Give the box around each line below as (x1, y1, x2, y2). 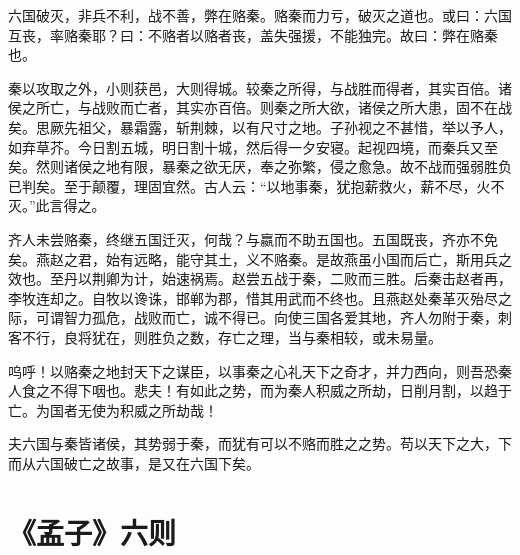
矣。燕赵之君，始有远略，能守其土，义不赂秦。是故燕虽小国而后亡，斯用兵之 (8, 248, 512, 269)
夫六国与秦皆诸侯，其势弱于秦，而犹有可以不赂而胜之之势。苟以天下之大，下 (8, 433, 512, 454)
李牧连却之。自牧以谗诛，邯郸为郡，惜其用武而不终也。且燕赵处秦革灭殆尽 (8, 287, 498, 308)
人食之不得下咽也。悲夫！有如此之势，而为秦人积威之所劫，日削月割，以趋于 (8, 380, 512, 401)
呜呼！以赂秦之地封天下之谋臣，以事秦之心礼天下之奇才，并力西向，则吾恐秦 (8, 360, 512, 381)
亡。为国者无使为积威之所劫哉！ (8, 399, 218, 420)
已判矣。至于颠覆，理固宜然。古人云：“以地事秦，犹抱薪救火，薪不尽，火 (8, 175, 491, 196)
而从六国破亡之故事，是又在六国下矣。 (8, 452, 260, 473)
